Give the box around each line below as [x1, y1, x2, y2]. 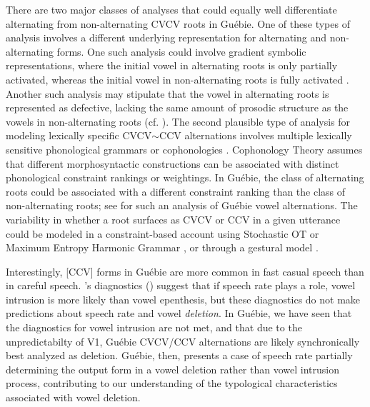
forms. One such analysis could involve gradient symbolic [56, 44, 306, 59]
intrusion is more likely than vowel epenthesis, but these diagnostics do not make [6, 291, 361, 306]
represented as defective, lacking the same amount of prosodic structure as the [6, 100, 349, 115]
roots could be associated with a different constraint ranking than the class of [6, 184, 346, 199]
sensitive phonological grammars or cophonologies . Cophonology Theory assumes [6, 141, 363, 156]
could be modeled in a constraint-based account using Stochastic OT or [6, 226, 319, 241]
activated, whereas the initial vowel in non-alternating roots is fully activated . [6, 71, 349, 86]
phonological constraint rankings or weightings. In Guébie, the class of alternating [6, 170, 364, 185]
